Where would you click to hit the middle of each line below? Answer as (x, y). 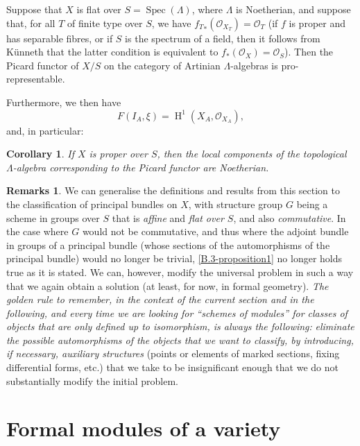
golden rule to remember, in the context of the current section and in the (160, 299)
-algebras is (254, 65)
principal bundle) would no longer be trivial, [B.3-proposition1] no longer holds (174, 258)
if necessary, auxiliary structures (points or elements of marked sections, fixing (173, 353)
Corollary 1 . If (40, 154)
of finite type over (105, 23)
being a (312, 204)
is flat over (99, 9)
